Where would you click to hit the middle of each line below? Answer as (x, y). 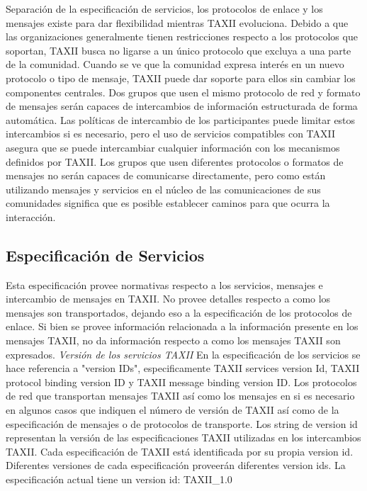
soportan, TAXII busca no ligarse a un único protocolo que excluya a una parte (179, 50)
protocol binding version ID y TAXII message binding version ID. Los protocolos (181, 382)
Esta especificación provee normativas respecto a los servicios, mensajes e (164, 284)
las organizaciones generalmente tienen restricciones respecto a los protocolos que (182, 36)
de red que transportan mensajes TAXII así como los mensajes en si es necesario (180, 396)
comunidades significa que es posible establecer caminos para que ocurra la (168, 203)
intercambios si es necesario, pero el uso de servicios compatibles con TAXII (171, 134)
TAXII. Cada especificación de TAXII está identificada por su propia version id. (180, 451)
